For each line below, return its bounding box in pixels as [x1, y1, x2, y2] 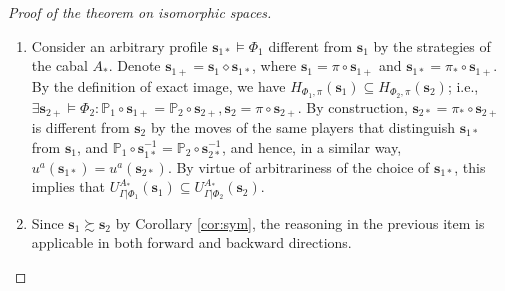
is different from [31, 116, 130, 137]
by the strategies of [373, 35, 491, 56]
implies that [31, 176, 105, 197]
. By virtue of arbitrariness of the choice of [167, 156, 430, 177]
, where [251, 55, 297, 76]
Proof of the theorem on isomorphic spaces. [8, 2, 272, 22]
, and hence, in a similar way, [222, 136, 402, 157]
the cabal [31, 55, 88, 76]
